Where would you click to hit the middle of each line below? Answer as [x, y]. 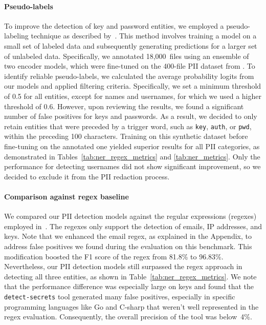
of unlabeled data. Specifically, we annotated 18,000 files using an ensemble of [127, 56]
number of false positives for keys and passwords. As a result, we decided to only [131, 116]
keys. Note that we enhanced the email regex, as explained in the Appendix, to [128, 236]
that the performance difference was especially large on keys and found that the [129, 286]
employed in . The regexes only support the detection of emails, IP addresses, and [133, 226]
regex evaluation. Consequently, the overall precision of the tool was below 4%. [128, 317]
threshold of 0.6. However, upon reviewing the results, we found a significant [124, 106]
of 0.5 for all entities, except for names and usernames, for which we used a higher [133, 96]
